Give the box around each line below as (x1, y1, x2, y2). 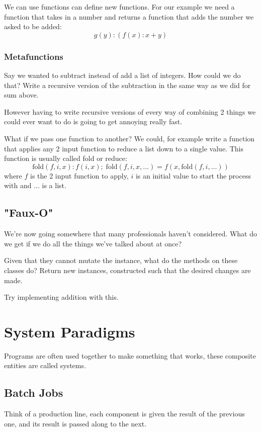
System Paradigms (4, 321, 135, 341)
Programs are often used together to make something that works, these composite (4, 350, 256, 361)
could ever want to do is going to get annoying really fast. (4, 116, 183, 127)
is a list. (42, 180, 66, 191)
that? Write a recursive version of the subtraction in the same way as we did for (4, 79, 251, 90)
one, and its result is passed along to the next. (4, 418, 147, 428)
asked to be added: (4, 21, 62, 32)
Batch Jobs (4, 385, 63, 400)
